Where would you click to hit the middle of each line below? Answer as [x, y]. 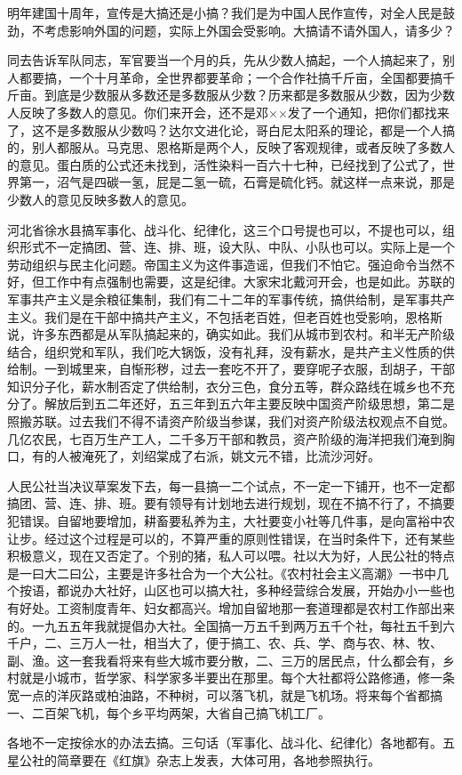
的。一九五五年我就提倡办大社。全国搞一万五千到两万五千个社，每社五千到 [225, 625]
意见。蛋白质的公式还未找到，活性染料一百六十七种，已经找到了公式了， [231, 164]
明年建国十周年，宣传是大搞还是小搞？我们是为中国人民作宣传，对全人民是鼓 [231, 12]
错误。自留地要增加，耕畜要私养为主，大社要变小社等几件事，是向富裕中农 [237, 521]
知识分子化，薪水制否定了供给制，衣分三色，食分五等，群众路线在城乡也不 [225, 386]
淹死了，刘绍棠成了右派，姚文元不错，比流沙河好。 [231, 456]
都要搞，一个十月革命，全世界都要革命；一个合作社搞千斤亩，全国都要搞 [231, 77]
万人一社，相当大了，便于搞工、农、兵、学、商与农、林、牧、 [262, 643]
